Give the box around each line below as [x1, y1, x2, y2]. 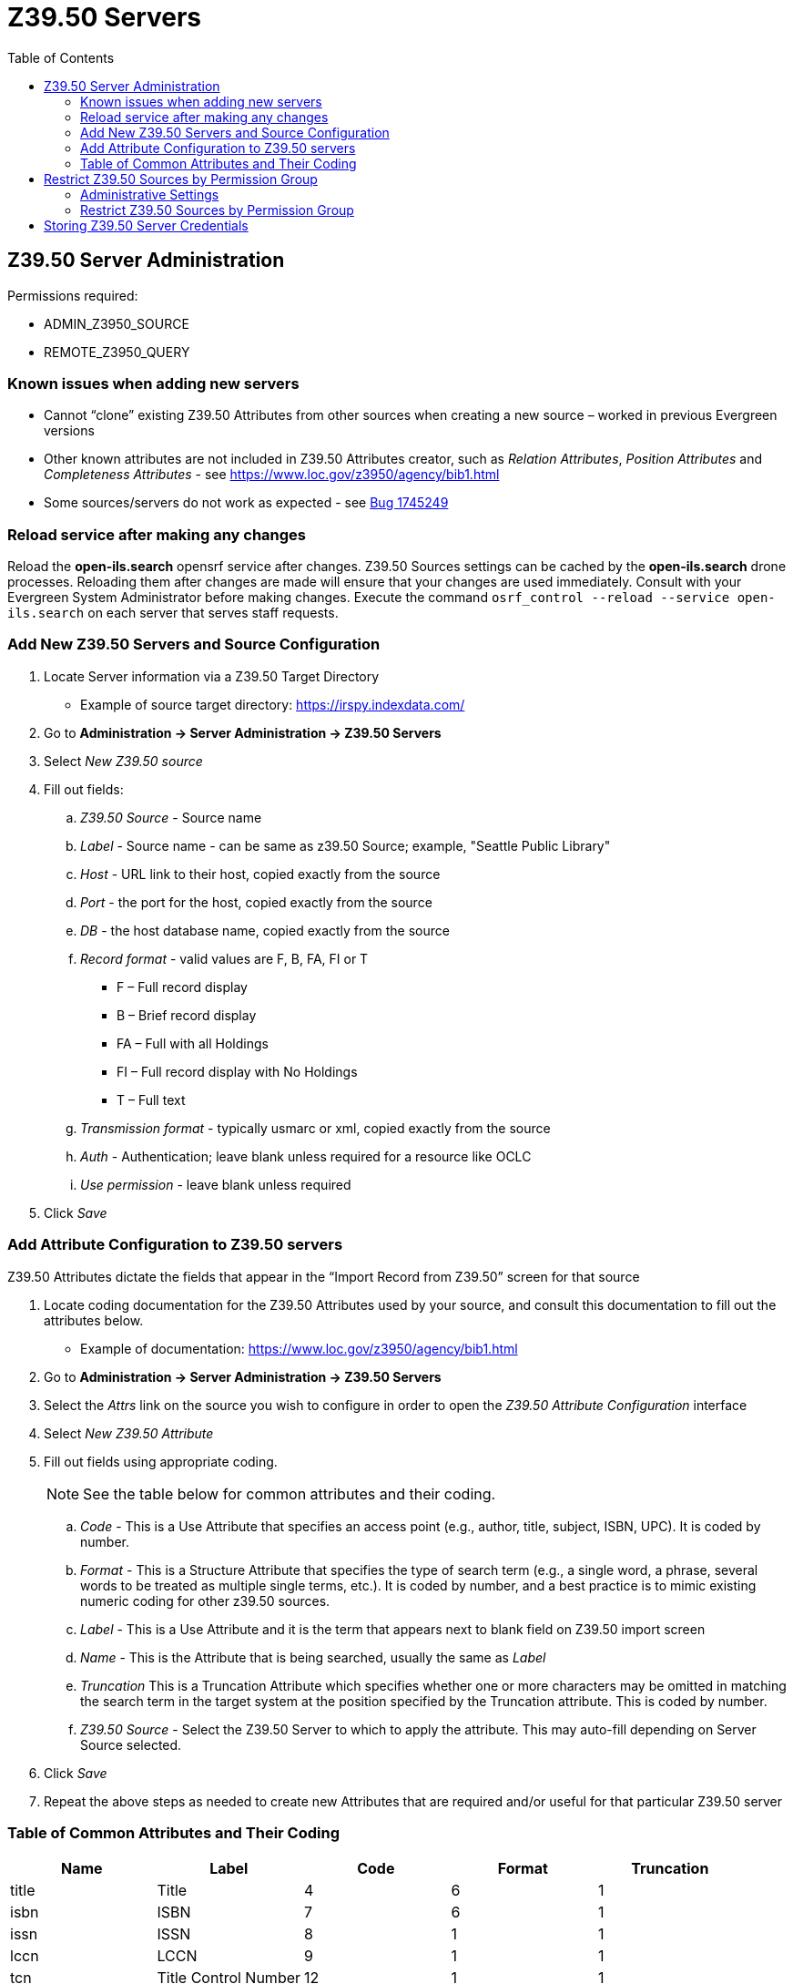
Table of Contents [7, 49, 115, 66]
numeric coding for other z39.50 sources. [80, 1592, 330, 1609]
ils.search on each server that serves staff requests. [7, 605, 339, 621]
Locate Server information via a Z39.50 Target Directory [44, 668, 380, 684]
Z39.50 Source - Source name [80, 809, 262, 825]
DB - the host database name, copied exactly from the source [80, 922, 450, 938]
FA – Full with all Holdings [117, 1035, 269, 1051]
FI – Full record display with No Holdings [117, 1063, 358, 1079]
